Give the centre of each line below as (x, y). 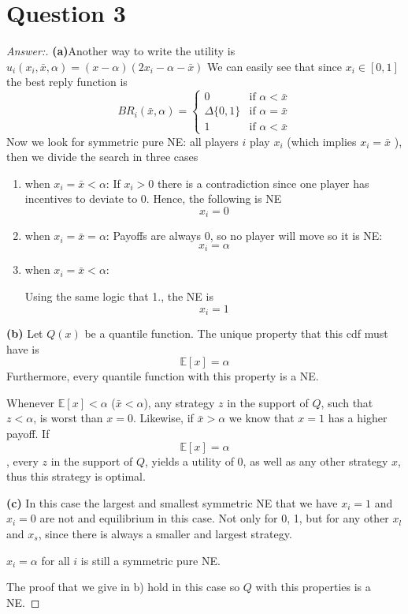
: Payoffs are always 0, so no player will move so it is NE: (244, 236)
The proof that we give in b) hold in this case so (123, 587)
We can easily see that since (274, 66)
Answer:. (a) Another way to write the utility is (121, 51)
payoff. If (28, 433)
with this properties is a (313, 587)
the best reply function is (67, 82)
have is (23, 348)
